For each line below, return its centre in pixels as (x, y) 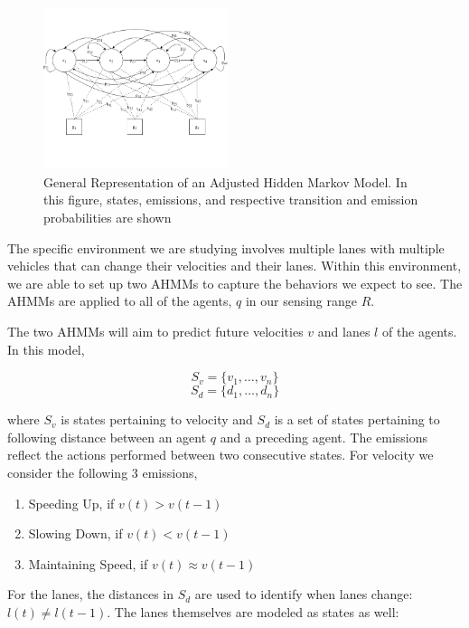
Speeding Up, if (71, 503)
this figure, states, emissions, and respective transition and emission (231, 200)
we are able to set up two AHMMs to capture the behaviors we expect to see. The (235, 283)
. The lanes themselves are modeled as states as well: (253, 611)
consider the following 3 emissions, (103, 472)
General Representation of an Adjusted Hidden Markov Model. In (225, 181)
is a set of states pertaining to (357, 419)
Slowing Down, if (75, 533)
